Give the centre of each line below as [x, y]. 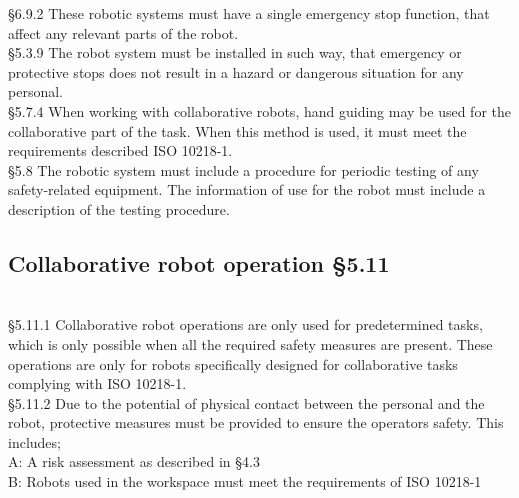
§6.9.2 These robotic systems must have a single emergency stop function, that [249, 13]
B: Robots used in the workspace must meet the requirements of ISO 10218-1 [245, 481]
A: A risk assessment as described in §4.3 [134, 461]
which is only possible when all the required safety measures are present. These [250, 343]
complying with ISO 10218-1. [97, 383]
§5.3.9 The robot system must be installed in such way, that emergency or [235, 52]
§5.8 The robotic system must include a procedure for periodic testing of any [243, 169]
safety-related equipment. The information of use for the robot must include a [247, 189]
